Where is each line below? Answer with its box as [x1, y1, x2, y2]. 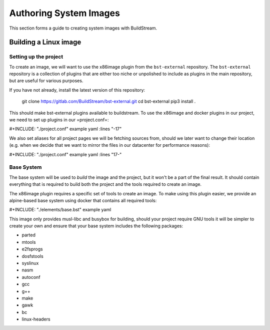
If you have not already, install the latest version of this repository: [9, 87, 145, 93]
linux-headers [21, 316, 50, 322]
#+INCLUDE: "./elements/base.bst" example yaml [9, 207, 111, 213]
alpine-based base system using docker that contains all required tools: [9, 197, 157, 203]
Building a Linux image [9, 38, 81, 47]
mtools [21, 239, 36, 245]
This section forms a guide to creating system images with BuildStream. [9, 25, 157, 31]
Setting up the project [9, 53, 63, 60]
